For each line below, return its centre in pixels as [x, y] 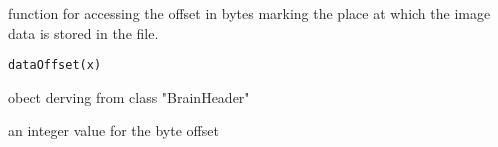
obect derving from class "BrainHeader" [129, 96]
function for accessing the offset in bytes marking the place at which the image [249, 13]
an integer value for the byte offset [113, 130]
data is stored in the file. [83, 32]
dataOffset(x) [55, 65]
